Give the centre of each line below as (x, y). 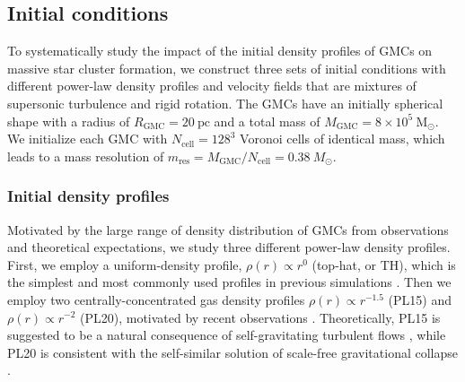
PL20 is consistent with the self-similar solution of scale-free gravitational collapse (232, 352)
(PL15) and (420, 299)
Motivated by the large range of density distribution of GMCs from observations (228, 229)
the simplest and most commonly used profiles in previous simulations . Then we (229, 282)
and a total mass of (267, 121)
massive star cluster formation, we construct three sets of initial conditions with (227, 68)
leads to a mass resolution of (86, 156)
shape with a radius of (69, 121)
